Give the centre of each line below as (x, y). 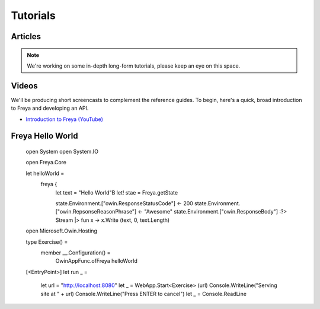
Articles (26, 36)
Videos (24, 86)
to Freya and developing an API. (50, 108)
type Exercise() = (47, 242)
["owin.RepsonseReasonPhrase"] (96, 212)
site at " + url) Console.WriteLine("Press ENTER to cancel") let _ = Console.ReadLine (144, 294)
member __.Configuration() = (76, 253)
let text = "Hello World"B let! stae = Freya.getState (116, 192)
